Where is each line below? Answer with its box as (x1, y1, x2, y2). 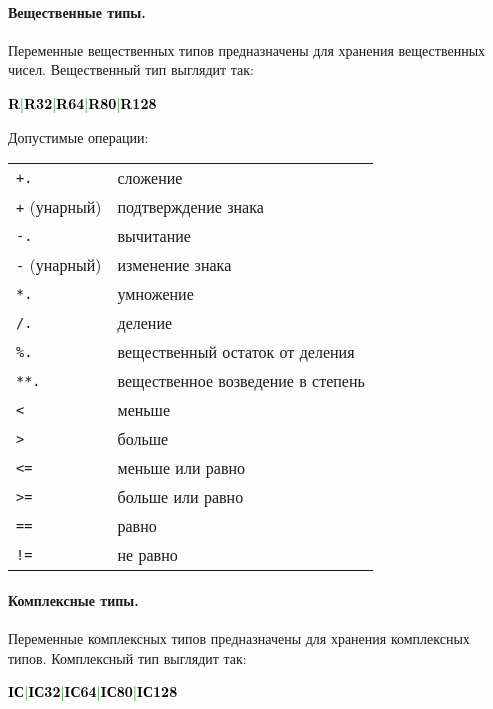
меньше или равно (117, 456, 246, 480)
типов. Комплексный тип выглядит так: (8, 647, 247, 668)
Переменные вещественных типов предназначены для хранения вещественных (8, 39, 486, 60)
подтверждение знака (117, 195, 264, 219)
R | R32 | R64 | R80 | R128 (8, 92, 157, 113)
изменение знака (117, 253, 232, 277)
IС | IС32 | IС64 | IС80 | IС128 (8, 681, 178, 702)
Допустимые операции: (8, 126, 149, 147)
